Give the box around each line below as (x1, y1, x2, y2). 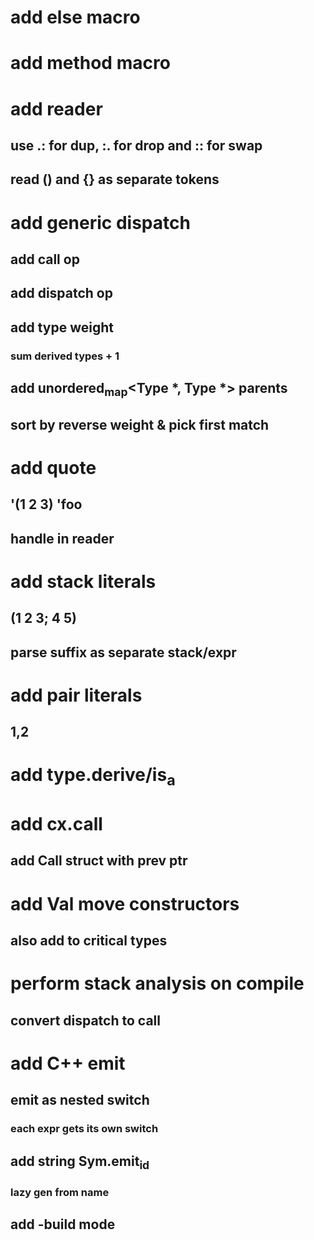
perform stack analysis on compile (10, 972, 305, 995)
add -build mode (10, 1216, 116, 1233)
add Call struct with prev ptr (10, 852, 188, 870)
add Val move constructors (10, 892, 240, 915)
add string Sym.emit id (10, 1152, 150, 1172)
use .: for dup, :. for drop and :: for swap (10, 137, 263, 154)
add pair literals (10, 684, 143, 706)
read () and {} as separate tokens (10, 171, 220, 188)
